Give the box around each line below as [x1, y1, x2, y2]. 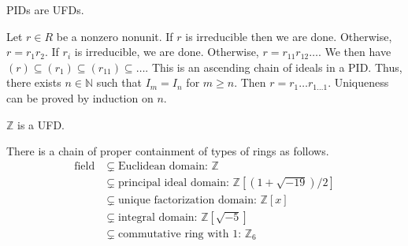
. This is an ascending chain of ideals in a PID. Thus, [145, 58, 402, 75]
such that [96, 74, 142, 91]
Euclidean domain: [118, 160, 208, 172]
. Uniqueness [328, 74, 389, 91]
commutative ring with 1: [118, 228, 242, 240]
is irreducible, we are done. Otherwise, [74, 43, 259, 60]
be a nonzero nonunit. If [56, 28, 173, 44]
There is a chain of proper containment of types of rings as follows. [6, 143, 329, 159]
